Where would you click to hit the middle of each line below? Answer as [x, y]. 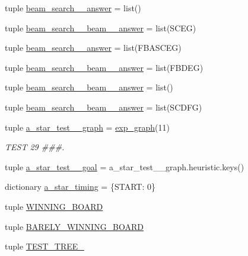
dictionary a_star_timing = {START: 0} [80, 187]
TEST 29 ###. [35, 147]
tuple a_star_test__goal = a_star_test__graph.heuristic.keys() [125, 166]
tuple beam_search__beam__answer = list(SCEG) [101, 27]
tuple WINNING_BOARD [54, 206]
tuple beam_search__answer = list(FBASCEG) [93, 48]
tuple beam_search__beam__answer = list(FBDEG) [104, 67]
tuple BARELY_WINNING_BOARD [74, 226]
